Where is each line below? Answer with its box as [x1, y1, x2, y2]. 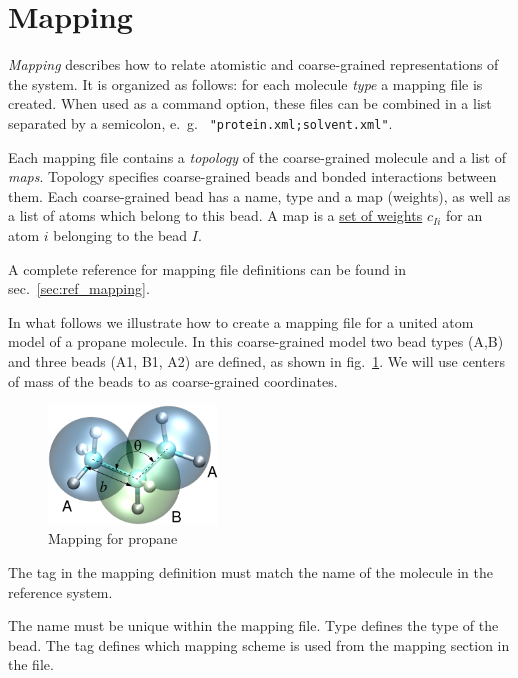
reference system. [8, 581, 113, 602]
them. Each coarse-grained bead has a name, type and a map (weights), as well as [8, 185, 511, 206]
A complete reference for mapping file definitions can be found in [8, 258, 407, 279]
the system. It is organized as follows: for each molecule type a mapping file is [8, 73, 483, 94]
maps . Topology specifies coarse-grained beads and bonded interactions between [8, 166, 497, 187]
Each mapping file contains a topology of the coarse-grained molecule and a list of [8, 146, 506, 167]
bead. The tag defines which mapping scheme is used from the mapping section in [8, 634, 510, 655]
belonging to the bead [53, 224, 188, 245]
